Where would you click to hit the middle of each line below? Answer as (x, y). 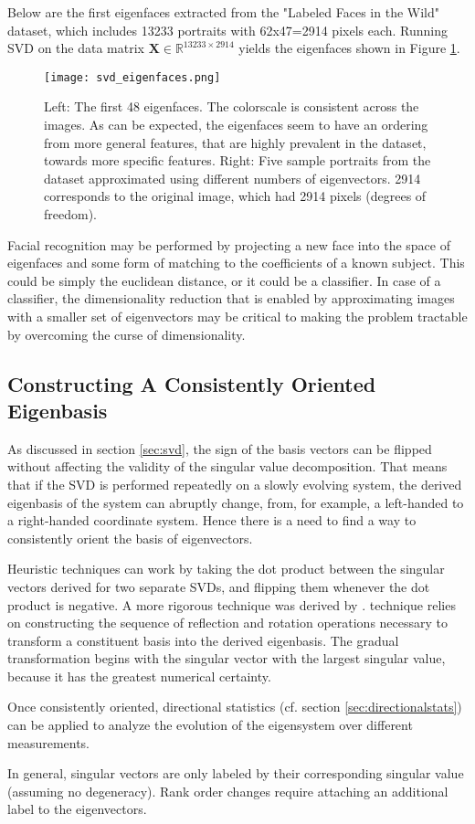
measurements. (49, 742)
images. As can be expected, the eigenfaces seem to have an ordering (236, 125)
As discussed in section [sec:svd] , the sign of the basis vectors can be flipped (220, 448)
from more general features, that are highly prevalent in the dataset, (235, 142)
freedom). (70, 214)
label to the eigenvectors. (77, 809)
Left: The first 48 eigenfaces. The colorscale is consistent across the (232, 106)
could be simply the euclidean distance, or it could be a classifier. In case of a (224, 280)
